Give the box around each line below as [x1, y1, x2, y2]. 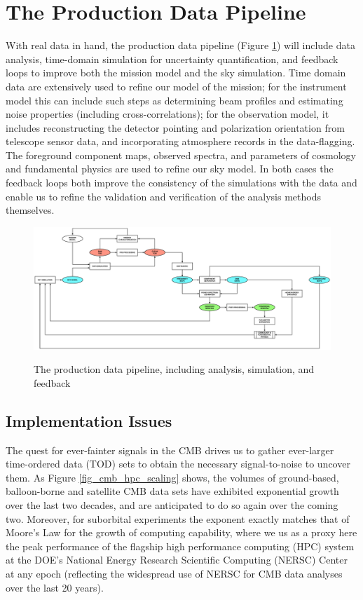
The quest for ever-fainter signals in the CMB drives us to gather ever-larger [6, 442, 334, 457]
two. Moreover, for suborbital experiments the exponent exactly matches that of [6, 511, 350, 526]
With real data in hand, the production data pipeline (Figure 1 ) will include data [6, 38, 355, 53]
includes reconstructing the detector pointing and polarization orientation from [6, 120, 345, 135]
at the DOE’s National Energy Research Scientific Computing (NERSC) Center [6, 552, 348, 567]
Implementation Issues [6, 409, 172, 431]
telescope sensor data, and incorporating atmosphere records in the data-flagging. [6, 134, 355, 149]
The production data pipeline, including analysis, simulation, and [34, 362, 315, 376]
